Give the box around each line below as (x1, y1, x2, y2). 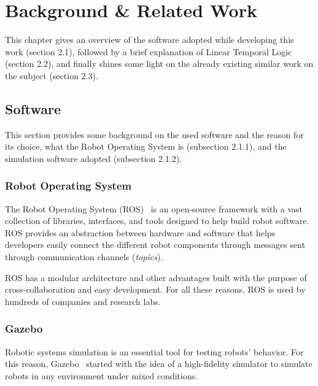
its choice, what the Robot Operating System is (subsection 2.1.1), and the (5, 140, 287, 153)
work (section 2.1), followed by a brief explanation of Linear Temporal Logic (5, 45, 292, 58)
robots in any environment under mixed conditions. (5, 369, 198, 382)
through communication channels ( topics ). (5, 250, 163, 263)
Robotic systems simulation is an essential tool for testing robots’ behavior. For (5, 345, 304, 358)
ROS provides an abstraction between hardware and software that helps (5, 226, 276, 239)
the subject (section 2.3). (5, 69, 98, 82)
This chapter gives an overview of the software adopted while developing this (5, 33, 294, 46)
